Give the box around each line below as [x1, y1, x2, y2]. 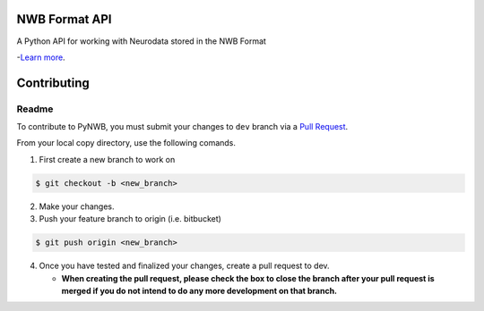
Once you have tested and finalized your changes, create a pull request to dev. [39, 260, 331, 272]
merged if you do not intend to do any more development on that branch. [61, 285, 338, 296]
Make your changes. [39, 201, 116, 212]
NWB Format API [16, 12, 112, 27]
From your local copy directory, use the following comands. [16, 138, 237, 148]
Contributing [16, 75, 90, 90]
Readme [16, 103, 54, 115]
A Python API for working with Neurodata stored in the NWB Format [16, 36, 266, 46]
